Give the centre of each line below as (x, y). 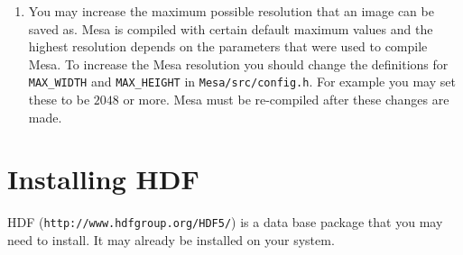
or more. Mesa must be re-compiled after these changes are (286, 100)
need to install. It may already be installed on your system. (171, 240)
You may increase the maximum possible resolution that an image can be (231, 11)
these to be (59, 100)
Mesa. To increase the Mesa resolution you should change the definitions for (238, 64)
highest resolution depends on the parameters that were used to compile (228, 46)
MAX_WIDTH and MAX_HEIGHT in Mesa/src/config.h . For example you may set (242, 82)
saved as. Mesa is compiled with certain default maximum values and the (231, 28)
